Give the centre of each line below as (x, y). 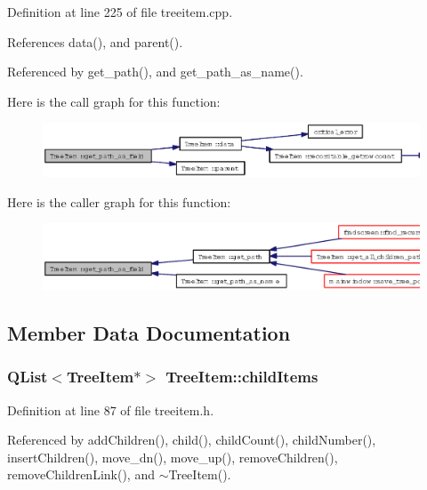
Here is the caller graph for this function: (119, 201)
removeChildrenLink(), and (81, 474)
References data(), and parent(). (95, 41)
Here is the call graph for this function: (114, 101)
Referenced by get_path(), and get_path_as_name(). (155, 72)
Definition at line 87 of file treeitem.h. (111, 410)
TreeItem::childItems (242, 377)
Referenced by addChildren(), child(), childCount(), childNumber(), (192, 440)
